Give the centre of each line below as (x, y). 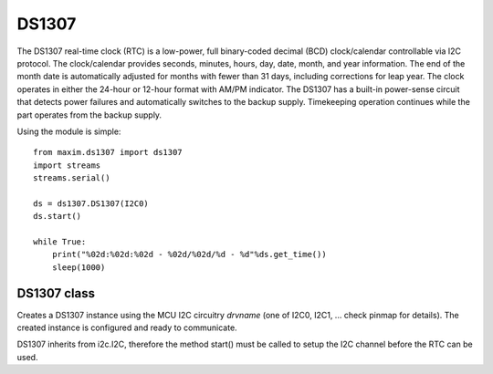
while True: (60, 242)
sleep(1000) (79, 267)
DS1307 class (56, 293)
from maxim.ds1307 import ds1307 (108, 152)
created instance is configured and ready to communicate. (127, 327)
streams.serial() (72, 178)
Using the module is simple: (69, 131)
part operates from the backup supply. (89, 115)
